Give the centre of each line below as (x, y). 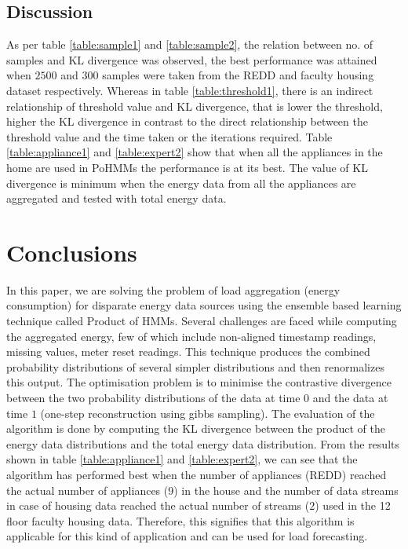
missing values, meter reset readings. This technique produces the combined (188, 351)
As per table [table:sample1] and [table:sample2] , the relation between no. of (190, 44)
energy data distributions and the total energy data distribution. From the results (203, 443)
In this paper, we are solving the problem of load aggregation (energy (173, 289)
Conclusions (72, 252)
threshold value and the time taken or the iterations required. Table (169, 136)
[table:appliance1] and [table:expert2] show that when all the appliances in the (195, 152)
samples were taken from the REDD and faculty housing (238, 75)
